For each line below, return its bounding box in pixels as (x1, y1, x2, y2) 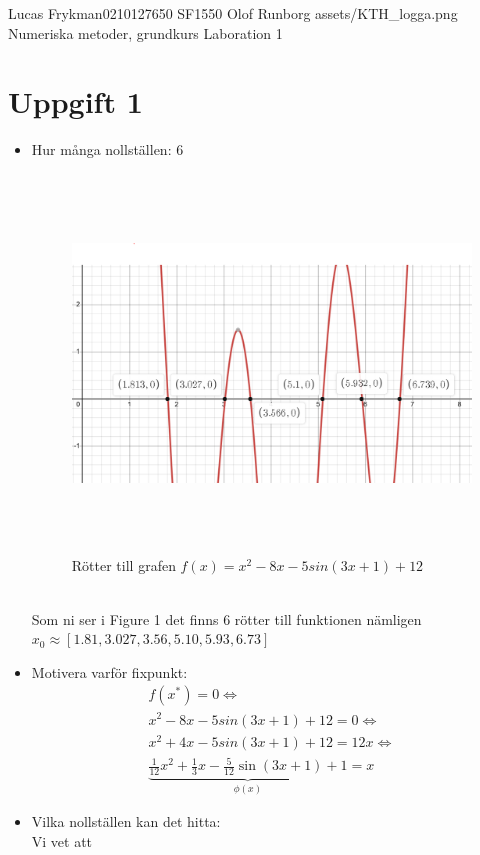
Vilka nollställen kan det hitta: (31, 811, 221, 832)
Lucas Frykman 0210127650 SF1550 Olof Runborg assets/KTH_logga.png (8, 3, 458, 23)
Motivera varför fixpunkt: (31, 661, 188, 682)
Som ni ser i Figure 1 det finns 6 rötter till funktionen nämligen (31, 608, 422, 629)
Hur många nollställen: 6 (31, 139, 184, 160)
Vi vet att (31, 831, 93, 852)
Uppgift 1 (8, 81, 143, 122)
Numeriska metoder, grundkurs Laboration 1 (8, 22, 283, 43)
